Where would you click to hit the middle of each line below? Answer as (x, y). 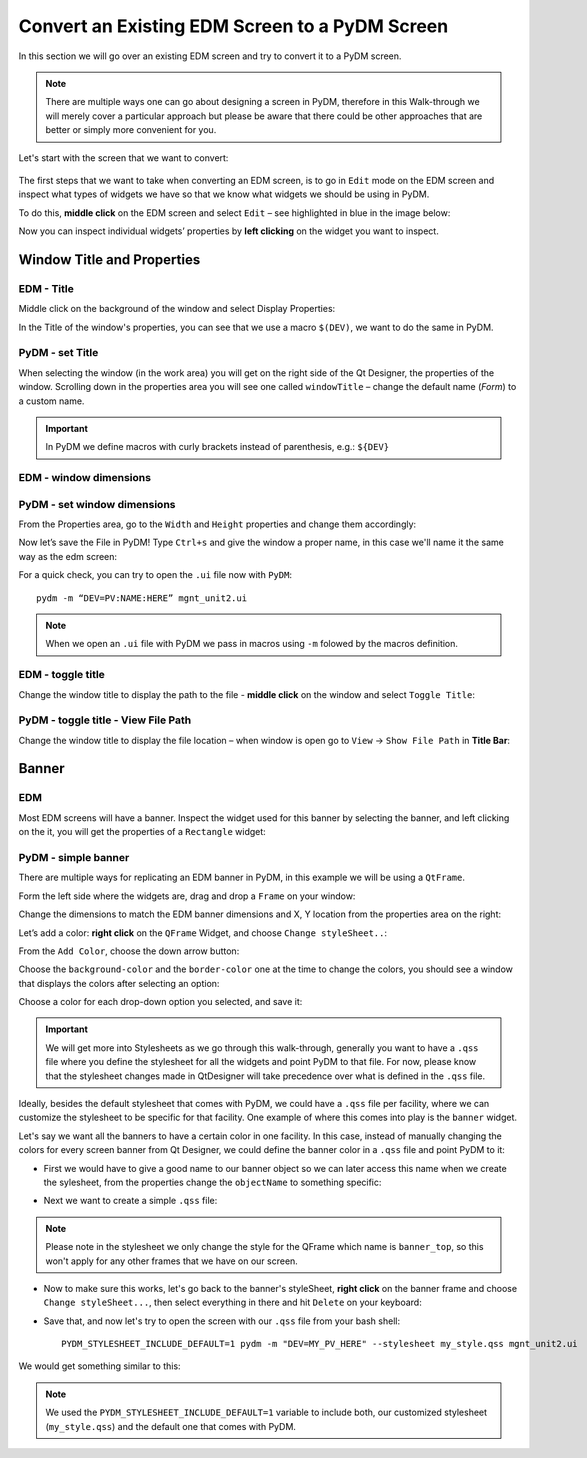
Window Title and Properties (109, 259)
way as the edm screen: (68, 556)
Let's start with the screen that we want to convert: (123, 157)
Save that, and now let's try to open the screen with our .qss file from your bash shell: (221, 1321)
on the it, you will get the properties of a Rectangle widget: (142, 832)
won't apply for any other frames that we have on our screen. (172, 1261)
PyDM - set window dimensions (97, 504)
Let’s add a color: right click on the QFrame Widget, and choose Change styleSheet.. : (202, 932)
